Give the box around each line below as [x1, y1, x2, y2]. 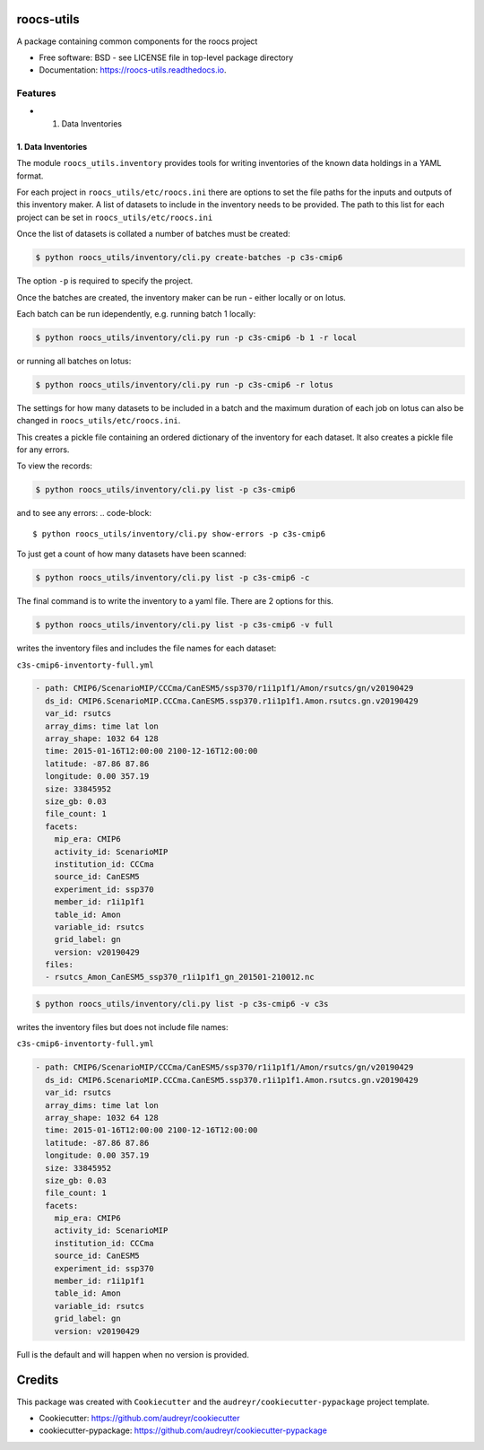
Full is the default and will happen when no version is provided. [16, 1349, 250, 1359]
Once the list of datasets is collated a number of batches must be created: [16, 229, 290, 240]
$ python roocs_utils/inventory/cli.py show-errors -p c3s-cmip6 [32, 528, 326, 538]
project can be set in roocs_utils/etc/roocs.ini [16, 212, 213, 223]
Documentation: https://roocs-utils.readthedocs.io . [39, 65, 228, 75]
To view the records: [16, 460, 93, 471]
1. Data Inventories [16, 141, 88, 152]
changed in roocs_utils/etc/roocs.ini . [16, 415, 181, 426]
